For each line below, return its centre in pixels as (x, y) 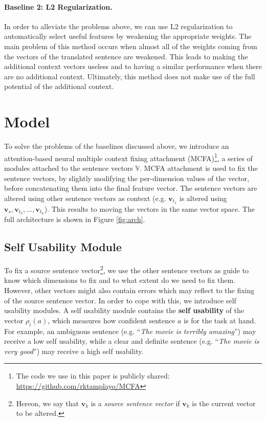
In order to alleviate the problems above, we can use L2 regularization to (118, 26)
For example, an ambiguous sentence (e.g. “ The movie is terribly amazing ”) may (130, 331)
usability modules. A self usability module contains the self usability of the (124, 310)
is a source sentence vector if (135, 403)
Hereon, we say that (48, 403)
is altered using (203, 198)
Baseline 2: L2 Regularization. (58, 6)
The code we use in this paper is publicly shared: (93, 376)
